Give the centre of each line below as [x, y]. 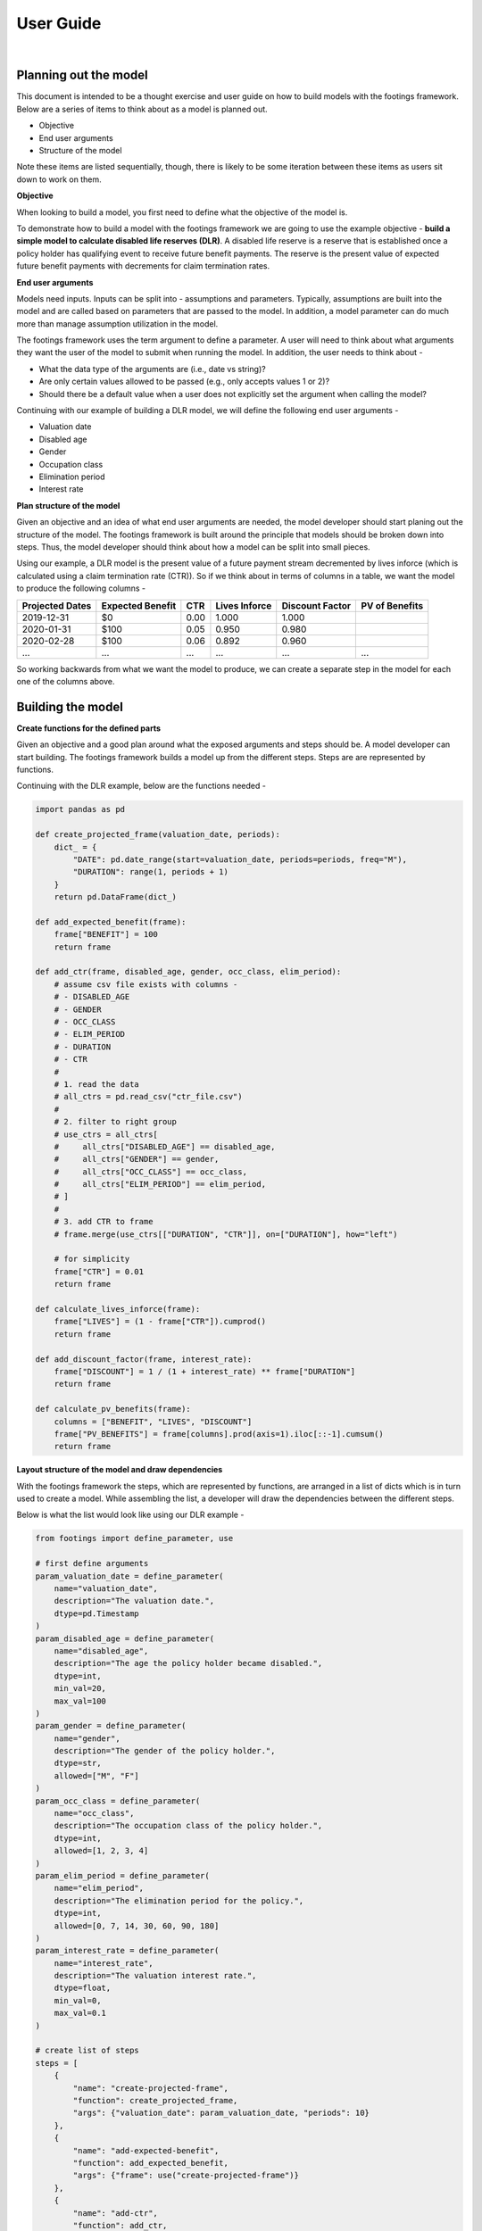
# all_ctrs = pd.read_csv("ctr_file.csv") [148, 1097]
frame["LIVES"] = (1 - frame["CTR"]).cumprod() [160, 1322]
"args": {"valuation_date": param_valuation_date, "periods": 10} [221, 2113]
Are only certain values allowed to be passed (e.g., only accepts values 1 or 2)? [184, 382]
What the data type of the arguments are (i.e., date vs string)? [153, 369]
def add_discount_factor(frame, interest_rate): [144, 1359]
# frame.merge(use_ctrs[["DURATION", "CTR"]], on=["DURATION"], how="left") [226, 1234]
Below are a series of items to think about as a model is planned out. [142, 109]
